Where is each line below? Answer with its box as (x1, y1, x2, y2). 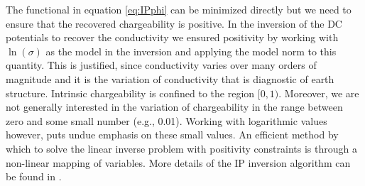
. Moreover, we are (278, 85, 359, 100)
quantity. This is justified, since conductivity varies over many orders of (6, 58, 317, 72)
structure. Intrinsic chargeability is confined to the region (6, 85, 255, 100)
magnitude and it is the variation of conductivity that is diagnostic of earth (6, 71, 334, 86)
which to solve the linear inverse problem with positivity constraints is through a (6, 141, 357, 155)
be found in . (6, 169, 62, 184)
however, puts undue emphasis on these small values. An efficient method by (6, 127, 339, 142)
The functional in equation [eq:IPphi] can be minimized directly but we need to (6, 2, 352, 16)
